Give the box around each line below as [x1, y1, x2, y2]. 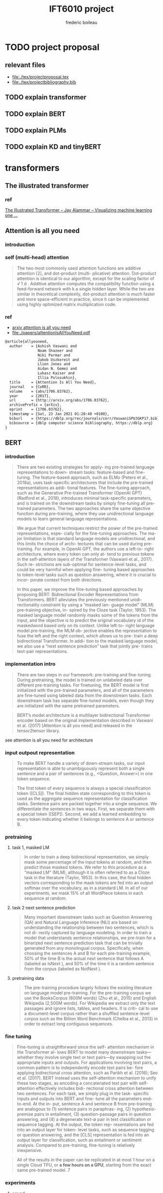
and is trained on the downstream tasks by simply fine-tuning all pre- [16, 500, 155, 506]
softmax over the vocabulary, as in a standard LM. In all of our [24, 885, 148, 891]
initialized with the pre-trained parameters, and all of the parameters [16, 687, 154, 693]
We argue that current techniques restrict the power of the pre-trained [16, 525, 158, 531]
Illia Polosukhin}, [37, 376, 77, 380]
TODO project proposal [5, 41, 99, 53]
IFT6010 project [49, 3, 114, 15]
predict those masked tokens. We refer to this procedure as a [24, 865, 147, 870]
